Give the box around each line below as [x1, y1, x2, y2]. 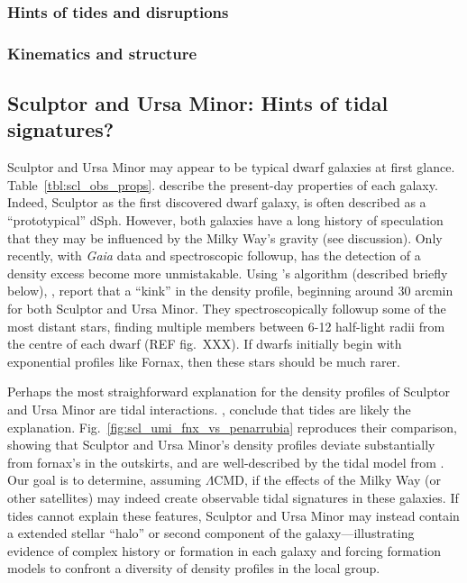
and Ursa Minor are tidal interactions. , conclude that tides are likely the [7, 400, 411, 418]
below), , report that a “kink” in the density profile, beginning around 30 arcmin [7, 281, 453, 300]
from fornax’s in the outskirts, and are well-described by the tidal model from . [7, 452, 444, 471]
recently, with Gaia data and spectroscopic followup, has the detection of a [7, 246, 421, 265]
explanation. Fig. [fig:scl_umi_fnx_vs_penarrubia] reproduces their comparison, [7, 417, 458, 436]
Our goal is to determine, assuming [7, 470, 201, 489]
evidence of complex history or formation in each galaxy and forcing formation [7, 541, 441, 560]
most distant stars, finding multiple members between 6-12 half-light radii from [7, 316, 445, 335]
